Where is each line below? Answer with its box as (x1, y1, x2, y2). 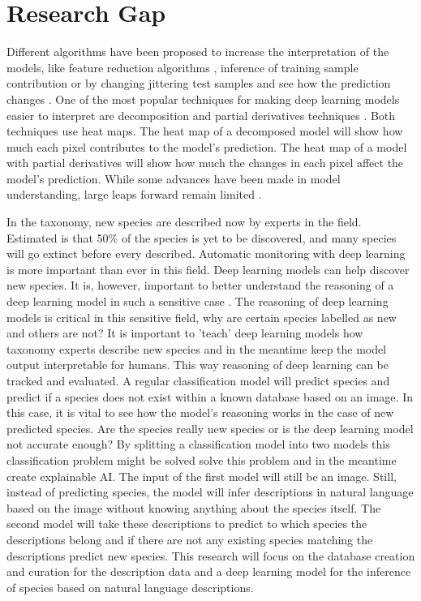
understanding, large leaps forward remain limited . (6, 186, 262, 203)
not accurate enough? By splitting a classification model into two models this (6, 436, 390, 453)
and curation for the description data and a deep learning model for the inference (6, 563, 411, 580)
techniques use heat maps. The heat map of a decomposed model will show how (6, 122, 403, 140)
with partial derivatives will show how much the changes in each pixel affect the (6, 154, 404, 171)
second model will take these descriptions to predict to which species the (6, 515, 367, 532)
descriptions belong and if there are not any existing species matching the (6, 530, 373, 547)
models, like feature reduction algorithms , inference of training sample (6, 58, 359, 75)
